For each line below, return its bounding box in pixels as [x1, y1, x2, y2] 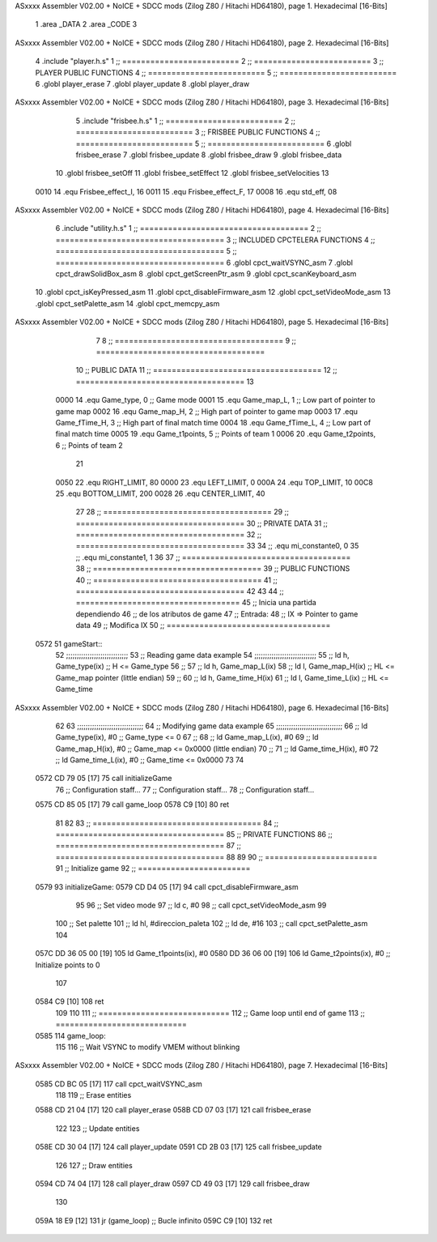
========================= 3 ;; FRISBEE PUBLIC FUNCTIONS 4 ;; [75, 127, 320, 137]
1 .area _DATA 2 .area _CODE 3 [35, 19, 138, 29]
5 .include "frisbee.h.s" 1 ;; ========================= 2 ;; [75, 116, 295, 126]
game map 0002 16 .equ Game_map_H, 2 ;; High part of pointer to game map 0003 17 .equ [55, 406, 359, 416]
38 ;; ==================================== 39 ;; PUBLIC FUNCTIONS [75, 564, 350, 574]
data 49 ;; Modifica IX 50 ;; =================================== [75, 621, 331, 630]
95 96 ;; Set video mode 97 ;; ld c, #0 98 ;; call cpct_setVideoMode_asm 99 [75, 900, 327, 910]
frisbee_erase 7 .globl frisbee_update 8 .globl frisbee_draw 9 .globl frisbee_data [75, 150, 342, 160]
